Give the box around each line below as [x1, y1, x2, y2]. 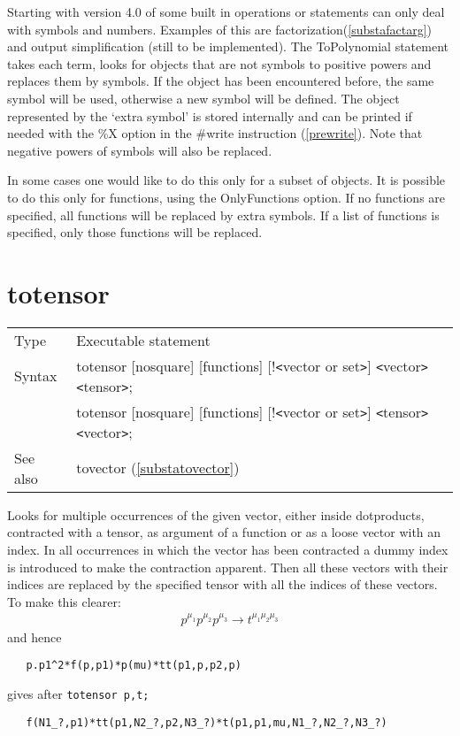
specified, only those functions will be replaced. [7, 223, 263, 241]
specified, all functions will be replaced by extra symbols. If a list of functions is [7, 205, 440, 224]
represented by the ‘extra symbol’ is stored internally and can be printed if [7, 106, 412, 125]
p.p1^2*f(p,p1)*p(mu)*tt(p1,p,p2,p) [26, 659, 241, 672]
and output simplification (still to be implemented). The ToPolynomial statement [7, 37, 448, 56]
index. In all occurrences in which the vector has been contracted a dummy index [7, 540, 448, 559]
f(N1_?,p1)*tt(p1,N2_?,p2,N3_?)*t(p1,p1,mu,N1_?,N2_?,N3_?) [26, 716, 387, 729]
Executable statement [76, 329, 211, 350]
